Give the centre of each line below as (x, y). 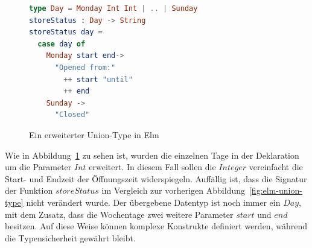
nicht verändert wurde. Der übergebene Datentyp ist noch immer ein (153, 202)
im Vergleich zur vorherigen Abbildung (173, 190)
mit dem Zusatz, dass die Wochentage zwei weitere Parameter (119, 214)
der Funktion (29, 190)
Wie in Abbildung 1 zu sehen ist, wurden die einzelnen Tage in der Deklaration (152, 155)
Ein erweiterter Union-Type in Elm (94, 134)
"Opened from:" (85, 67)
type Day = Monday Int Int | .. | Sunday (113, 8)
